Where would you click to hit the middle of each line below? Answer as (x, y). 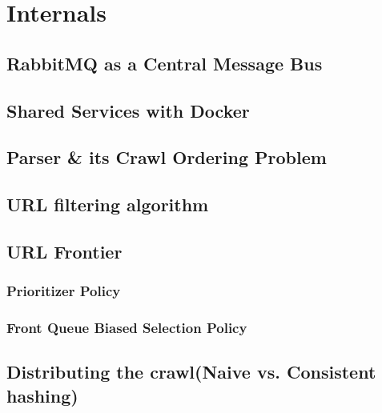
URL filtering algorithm (108, 204)
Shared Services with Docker (128, 110)
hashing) (42, 395)
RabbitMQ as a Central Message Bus (165, 63)
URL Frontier (64, 251)
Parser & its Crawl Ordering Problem (167, 157)
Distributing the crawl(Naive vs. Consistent (191, 372)
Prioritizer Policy (64, 291)
